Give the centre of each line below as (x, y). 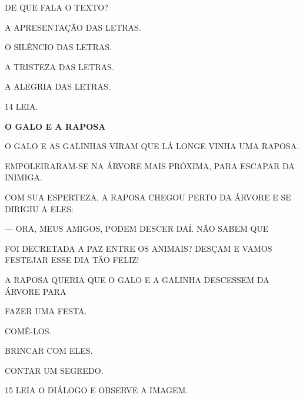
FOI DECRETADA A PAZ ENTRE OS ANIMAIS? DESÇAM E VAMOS (139, 248)
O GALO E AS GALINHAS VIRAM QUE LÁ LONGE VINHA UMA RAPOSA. (152, 146)
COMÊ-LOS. (28, 330)
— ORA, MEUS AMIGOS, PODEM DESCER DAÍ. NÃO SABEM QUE (137, 228)
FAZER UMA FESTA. (46, 311)
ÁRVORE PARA (36, 291)
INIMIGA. (24, 177)
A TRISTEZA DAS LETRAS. (59, 66)
